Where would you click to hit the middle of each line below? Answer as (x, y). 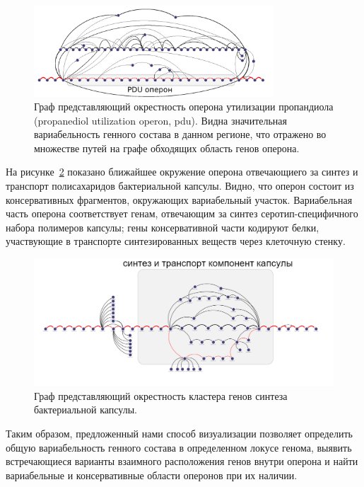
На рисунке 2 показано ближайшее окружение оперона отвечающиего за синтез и (182, 172)
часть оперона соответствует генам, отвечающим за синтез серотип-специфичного (182, 213)
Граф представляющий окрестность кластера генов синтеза (161, 395)
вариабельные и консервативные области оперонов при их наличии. (152, 475)
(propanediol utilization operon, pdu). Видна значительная (160, 120)
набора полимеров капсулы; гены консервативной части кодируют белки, (163, 227)
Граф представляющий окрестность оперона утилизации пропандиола (184, 107)
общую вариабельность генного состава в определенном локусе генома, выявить (179, 447)
